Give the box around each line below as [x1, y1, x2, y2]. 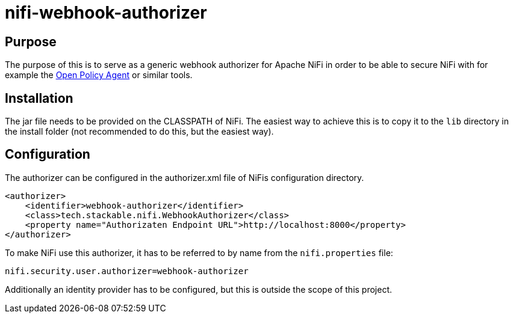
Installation [5, 90, 73, 106]
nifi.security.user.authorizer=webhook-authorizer [5, 266, 249, 276]
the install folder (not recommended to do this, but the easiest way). [5, 126, 274, 137]
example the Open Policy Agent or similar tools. [5, 70, 193, 81]
